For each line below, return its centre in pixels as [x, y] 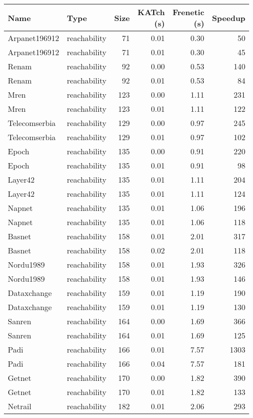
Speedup [229, 18]
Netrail [20, 406]
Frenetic [188, 12]
